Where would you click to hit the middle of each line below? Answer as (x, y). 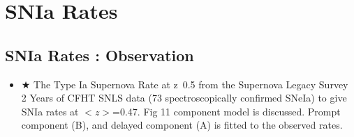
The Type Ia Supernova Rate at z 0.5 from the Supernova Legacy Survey (191, 84)
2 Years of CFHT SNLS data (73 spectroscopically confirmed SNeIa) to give (184, 98)
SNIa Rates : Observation (99, 55)
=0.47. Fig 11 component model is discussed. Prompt (227, 111)
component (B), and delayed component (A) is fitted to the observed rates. (182, 125)
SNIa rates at (50, 111)
